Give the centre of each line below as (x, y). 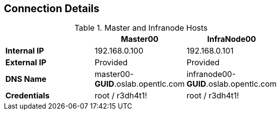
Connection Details (52, 9)
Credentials (27, 96)
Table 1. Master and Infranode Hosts (141, 28)
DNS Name (26, 79)
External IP (26, 63)
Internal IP (25, 51)
